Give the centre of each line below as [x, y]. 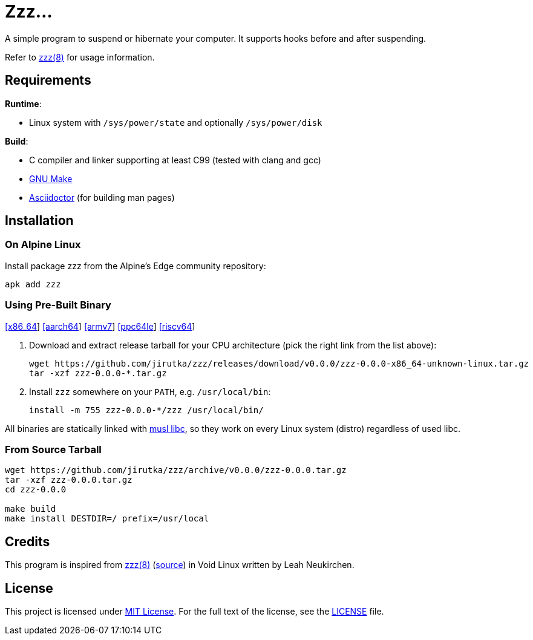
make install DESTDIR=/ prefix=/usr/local [107, 519]
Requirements [48, 80]
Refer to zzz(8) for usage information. [80, 57]
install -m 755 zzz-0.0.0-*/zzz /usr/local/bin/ [146, 410]
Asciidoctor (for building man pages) [102, 197]
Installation [39, 221]
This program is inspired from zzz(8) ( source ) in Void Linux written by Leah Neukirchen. [180, 565]
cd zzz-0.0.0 [36, 490]
